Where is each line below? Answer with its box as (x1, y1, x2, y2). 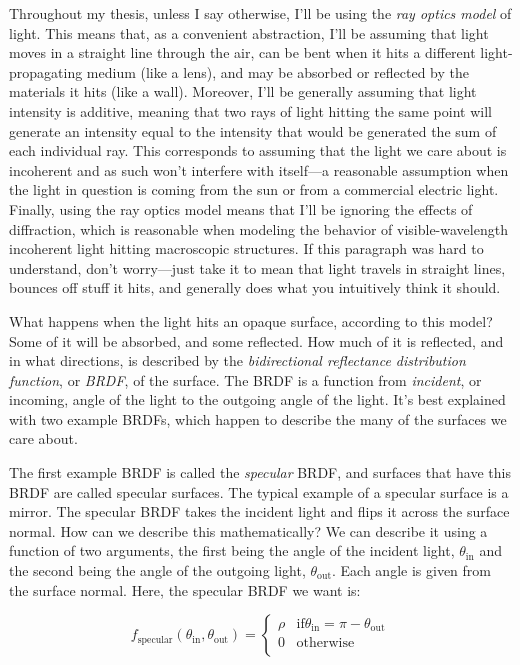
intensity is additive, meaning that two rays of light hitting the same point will (9, 100, 492, 121)
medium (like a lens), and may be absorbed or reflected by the (86, 61, 469, 82)
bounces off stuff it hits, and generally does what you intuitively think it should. (9, 277, 501, 298)
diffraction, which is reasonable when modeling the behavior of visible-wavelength (9, 218, 508, 239)
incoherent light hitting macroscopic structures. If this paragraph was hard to (9, 238, 484, 259)
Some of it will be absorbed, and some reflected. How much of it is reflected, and (9, 330, 504, 351)
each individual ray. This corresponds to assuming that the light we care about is (9, 140, 507, 161)
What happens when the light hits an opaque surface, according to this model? (9, 310, 493, 331)
